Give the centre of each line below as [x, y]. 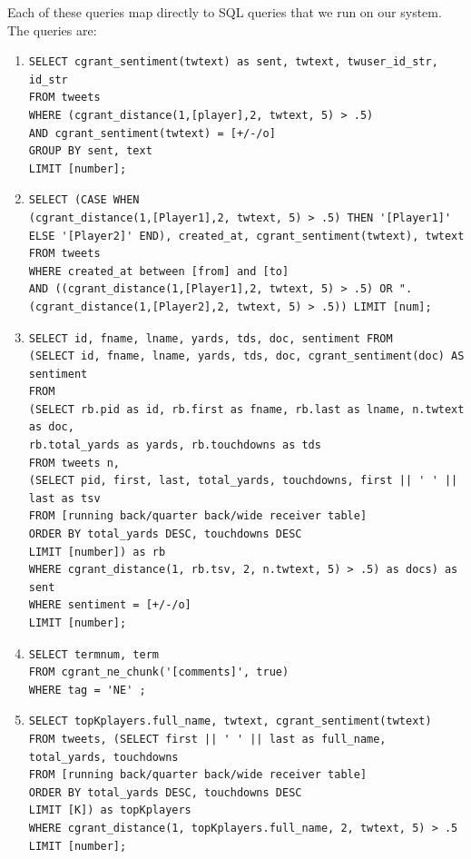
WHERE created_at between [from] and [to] [159, 271]
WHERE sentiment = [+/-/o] [110, 605]
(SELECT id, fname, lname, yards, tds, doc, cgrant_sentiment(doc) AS [246, 356]
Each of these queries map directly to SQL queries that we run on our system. [225, 12]
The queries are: [52, 30]
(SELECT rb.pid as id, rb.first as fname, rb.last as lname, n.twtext [246, 409]
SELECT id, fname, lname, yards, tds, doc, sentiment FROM [211, 338]
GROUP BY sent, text [90, 151]
